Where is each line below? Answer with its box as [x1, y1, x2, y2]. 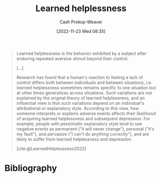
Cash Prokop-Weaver [59, 19, 103, 25]
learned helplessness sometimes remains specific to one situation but [16, 84, 156, 90]
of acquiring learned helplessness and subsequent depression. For [16, 115, 150, 121]
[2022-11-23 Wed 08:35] [56, 28, 106, 34]
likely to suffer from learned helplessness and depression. [16, 136, 133, 142]
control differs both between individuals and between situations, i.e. [16, 80, 152, 85]
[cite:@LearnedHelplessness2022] [16, 146, 86, 151]
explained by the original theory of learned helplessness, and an [16, 95, 145, 101]
